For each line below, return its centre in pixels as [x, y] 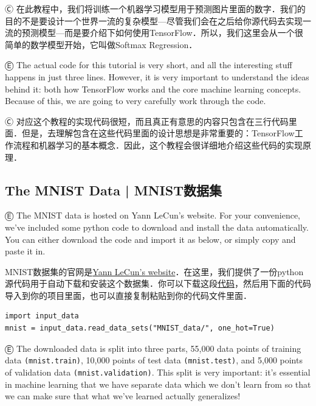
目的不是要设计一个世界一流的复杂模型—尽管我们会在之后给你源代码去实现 [154, 20]
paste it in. [25, 251]
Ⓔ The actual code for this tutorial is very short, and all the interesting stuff [149, 65]
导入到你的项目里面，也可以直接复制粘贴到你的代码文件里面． [128, 295]
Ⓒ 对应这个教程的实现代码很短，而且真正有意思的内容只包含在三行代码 [147, 121]
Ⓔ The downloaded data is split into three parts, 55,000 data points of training [153, 348]
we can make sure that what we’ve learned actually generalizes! [123, 396]
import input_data [42, 316]
